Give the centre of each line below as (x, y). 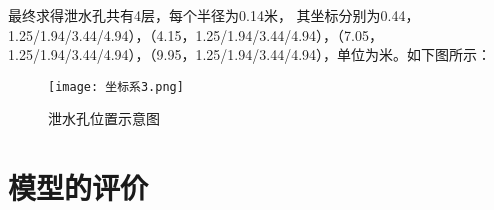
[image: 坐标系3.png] (116, 86)
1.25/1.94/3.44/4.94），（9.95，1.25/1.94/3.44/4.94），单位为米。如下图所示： (250, 54)
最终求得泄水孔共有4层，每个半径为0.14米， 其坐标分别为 (194, 15)
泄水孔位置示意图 (104, 118)
